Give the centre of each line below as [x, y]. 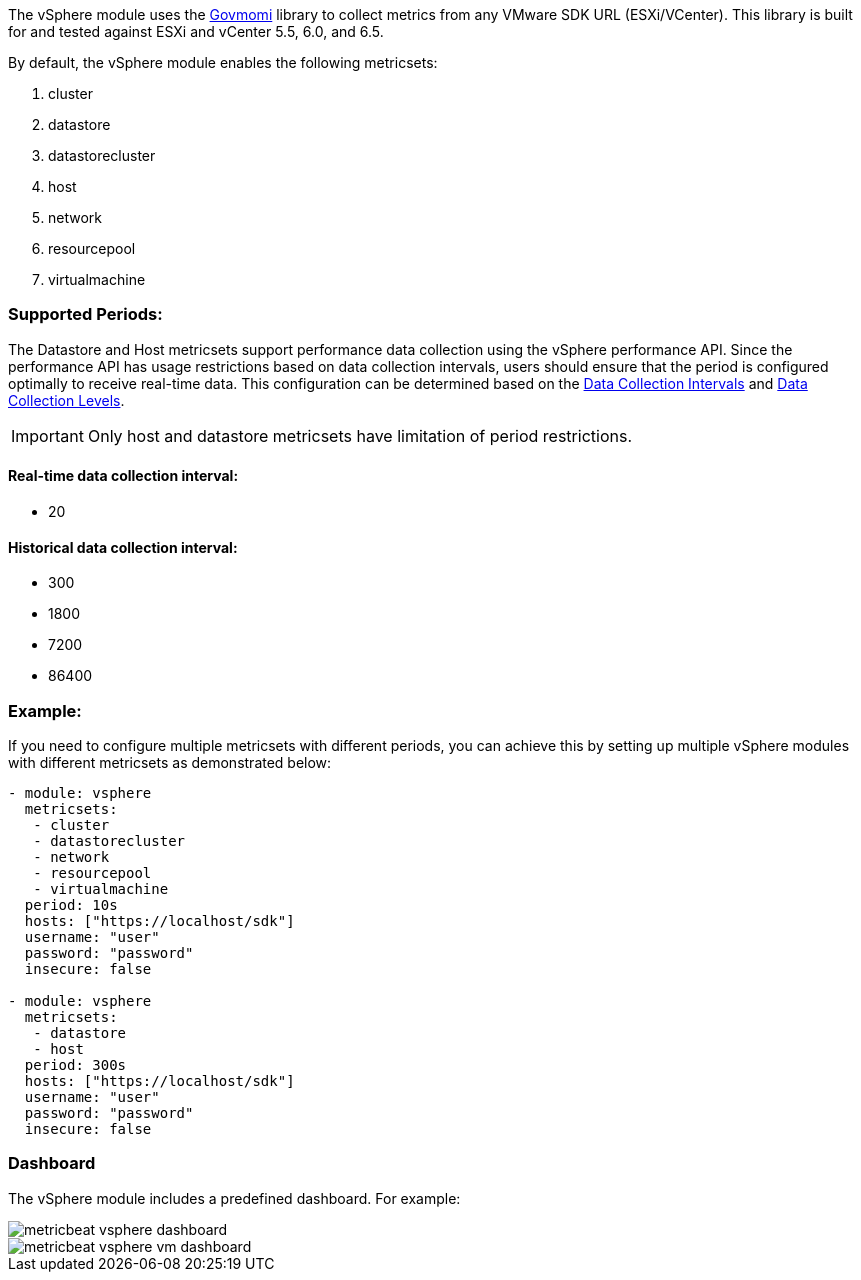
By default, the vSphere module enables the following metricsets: [223, 62]
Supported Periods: [85, 314]
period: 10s [71, 904]
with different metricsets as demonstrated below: [170, 762]
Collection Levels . [66, 400]
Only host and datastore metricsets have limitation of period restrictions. [359, 435]
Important [47, 435]
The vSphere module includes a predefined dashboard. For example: [234, 1198]
